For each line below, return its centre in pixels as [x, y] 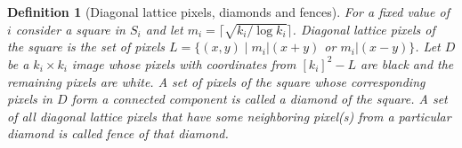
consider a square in [70, 29]
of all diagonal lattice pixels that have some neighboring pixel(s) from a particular [229, 116]
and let [164, 29]
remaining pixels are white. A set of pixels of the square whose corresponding [216, 81]
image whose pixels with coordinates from [184, 63]
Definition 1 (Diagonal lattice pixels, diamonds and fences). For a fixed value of [228, 12]
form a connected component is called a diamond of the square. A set [259, 99]
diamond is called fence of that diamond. [118, 133]
